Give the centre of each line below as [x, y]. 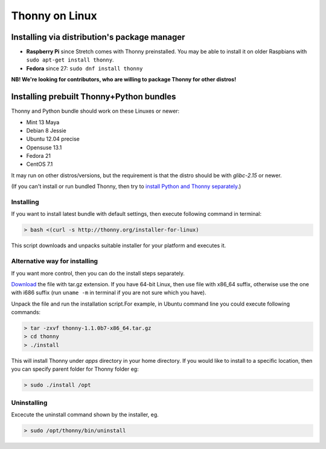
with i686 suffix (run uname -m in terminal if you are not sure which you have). [109, 293]
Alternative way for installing [55, 261]
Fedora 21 [39, 156]
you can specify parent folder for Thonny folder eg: [75, 369]
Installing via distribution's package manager [98, 37]
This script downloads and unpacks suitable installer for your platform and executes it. [119, 246]
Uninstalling [29, 403]
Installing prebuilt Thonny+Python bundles [94, 97]
